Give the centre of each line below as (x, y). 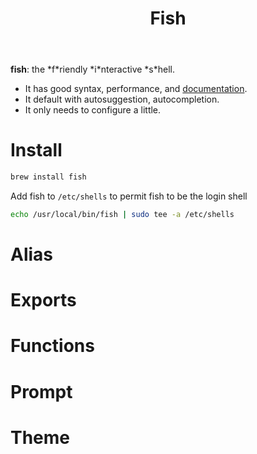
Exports (43, 300)
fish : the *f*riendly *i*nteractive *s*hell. (93, 69)
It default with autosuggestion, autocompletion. (122, 99)
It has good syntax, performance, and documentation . (136, 89)
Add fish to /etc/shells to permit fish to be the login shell (129, 196)
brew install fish (48, 177)
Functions (52, 346)
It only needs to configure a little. (93, 110)
